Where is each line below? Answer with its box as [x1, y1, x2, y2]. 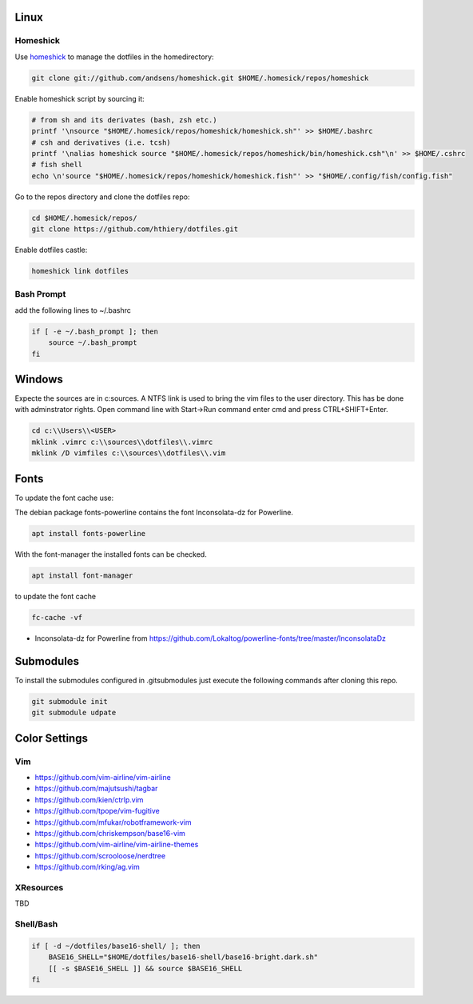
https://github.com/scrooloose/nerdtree [34, 850, 166, 860]
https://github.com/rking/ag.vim [34, 862, 140, 872]
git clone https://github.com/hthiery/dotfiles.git [31, 225, 239, 234]
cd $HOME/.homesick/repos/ [31, 213, 137, 222]
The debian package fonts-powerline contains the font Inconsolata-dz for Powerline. [14, 508, 293, 518]
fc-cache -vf [31, 613, 83, 622]
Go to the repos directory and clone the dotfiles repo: [14, 192, 190, 202]
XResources [14, 882, 64, 893]
